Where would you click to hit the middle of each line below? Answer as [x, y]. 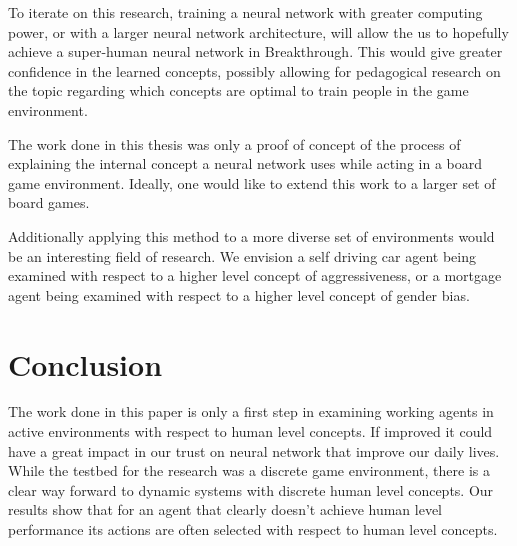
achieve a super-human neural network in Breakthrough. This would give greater [255, 51]
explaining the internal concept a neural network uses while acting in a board [245, 163]
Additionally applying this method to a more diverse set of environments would [251, 235]
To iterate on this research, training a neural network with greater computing [245, 12]
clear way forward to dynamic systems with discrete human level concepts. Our [251, 489]
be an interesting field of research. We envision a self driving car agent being [242, 255]
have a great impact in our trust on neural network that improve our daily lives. [254, 450]
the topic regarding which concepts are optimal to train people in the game [238, 90]
